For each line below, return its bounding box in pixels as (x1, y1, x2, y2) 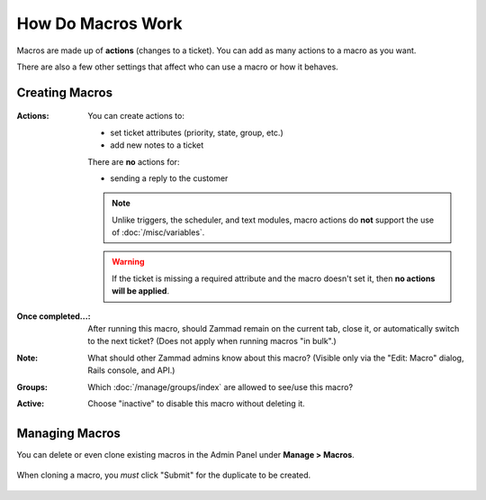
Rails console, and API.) (87, 365, 175, 376)
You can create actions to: (87, 111, 184, 122)
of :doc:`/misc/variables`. (112, 227, 205, 238)
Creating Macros (16, 85, 112, 100)
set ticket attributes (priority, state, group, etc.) (110, 127, 283, 138)
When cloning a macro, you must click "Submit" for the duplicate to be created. (16, 469, 311, 481)
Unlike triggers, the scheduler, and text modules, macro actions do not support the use (112, 214, 435, 225)
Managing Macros (16, 425, 121, 441)
